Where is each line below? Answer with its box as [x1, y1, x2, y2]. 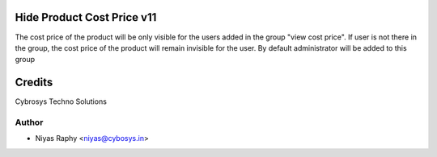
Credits [15, 76, 53, 89]
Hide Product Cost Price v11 [15, 10, 157, 24]
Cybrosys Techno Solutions [15, 97, 107, 106]
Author [15, 117, 44, 128]
